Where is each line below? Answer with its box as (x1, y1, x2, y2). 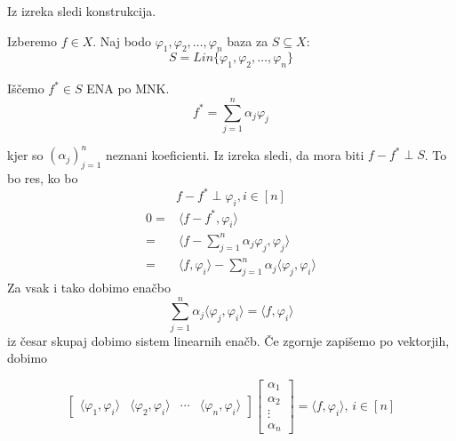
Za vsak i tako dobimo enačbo (7, 278, 172, 297)
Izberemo (7, 31, 58, 50)
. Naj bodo (92, 31, 152, 50)
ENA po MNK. (86, 79, 170, 98)
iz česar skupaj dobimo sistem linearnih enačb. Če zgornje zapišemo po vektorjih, (7, 331, 450, 349)
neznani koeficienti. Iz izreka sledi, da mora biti (106, 145, 364, 164)
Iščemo (7, 79, 44, 98)
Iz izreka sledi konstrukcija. (7, 2, 156, 20)
